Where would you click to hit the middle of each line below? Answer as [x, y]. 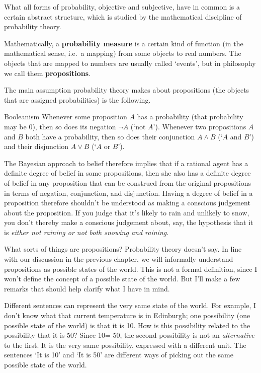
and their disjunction [36, 146]
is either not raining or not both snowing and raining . [86, 232]
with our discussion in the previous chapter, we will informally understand [119, 259]
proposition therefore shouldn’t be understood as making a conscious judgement [127, 203]
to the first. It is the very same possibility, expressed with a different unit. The [125, 345]
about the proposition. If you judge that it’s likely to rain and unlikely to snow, [127, 212]
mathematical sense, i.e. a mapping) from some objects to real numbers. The [123, 53]
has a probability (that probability [190, 117]
